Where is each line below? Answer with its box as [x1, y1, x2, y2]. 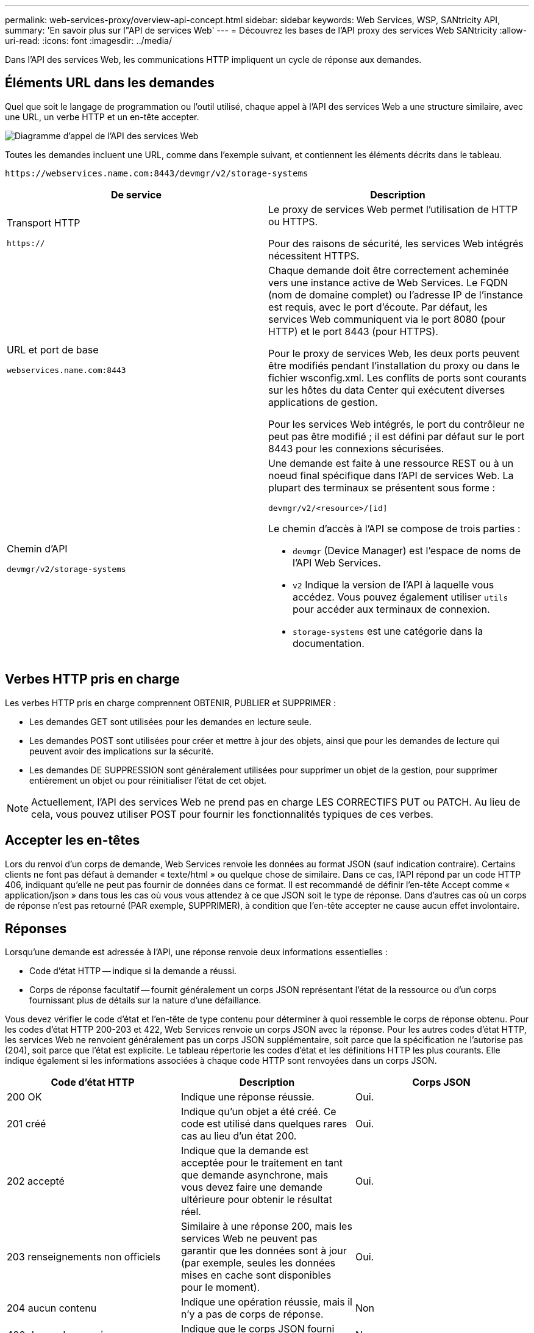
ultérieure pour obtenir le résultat [180, 1193, 332, 1206]
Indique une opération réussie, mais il [180, 1296, 352, 1309]
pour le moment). [180, 1281, 260, 1294]
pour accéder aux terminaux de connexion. [293, 602, 490, 615]
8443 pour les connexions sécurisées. [268, 442, 444, 455]
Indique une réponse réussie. [180, 1091, 315, 1104]
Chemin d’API [7, 542, 68, 555]
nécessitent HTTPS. [268, 249, 360, 262]
